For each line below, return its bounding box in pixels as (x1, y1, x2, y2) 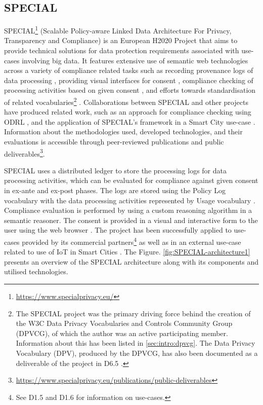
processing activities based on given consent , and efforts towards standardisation (4, 85, 256, 95)
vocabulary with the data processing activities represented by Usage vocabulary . (4, 195, 255, 205)
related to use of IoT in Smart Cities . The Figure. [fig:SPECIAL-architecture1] (4, 246, 250, 257)
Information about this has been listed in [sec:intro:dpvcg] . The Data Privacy (16, 338, 255, 348)
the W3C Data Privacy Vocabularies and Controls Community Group (16, 318, 233, 328)
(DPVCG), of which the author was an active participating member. (16, 327, 228, 338)
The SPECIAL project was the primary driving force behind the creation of (16, 308, 251, 318)
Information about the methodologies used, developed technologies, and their (4, 126, 243, 137)
